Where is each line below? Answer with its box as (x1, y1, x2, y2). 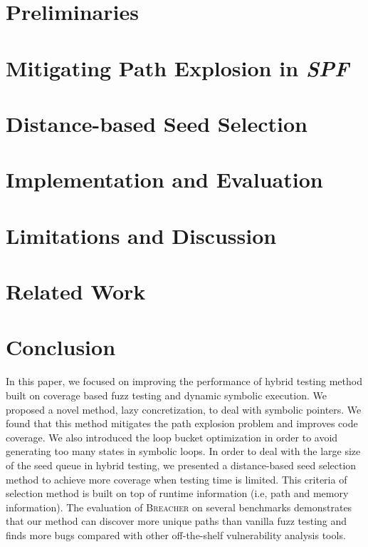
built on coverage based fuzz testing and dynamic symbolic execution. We (6, 387, 327, 402)
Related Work (6, 277, 146, 306)
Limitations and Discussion (6, 220, 277, 250)
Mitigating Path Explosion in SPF (6, 53, 349, 83)
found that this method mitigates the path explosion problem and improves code (6, 416, 358, 431)
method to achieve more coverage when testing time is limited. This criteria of (6, 471, 347, 486)
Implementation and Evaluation (6, 165, 323, 194)
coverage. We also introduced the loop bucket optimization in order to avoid (6, 429, 338, 444)
